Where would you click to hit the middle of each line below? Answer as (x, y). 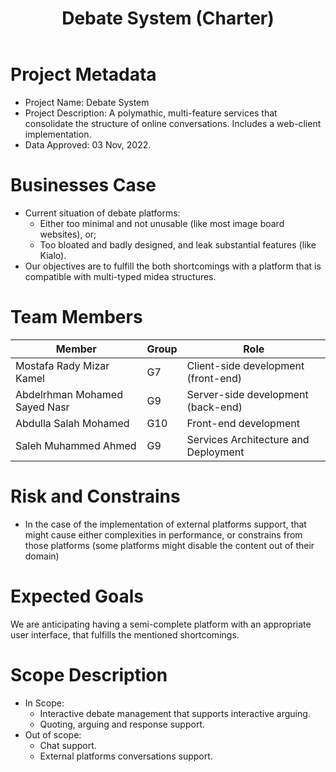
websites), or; (68, 234)
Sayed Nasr (42, 407)
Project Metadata (83, 74)
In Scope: (44, 703)
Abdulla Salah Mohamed (72, 423)
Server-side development (247, 394)
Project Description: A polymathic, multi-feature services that (151, 113)
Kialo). (53, 255)
